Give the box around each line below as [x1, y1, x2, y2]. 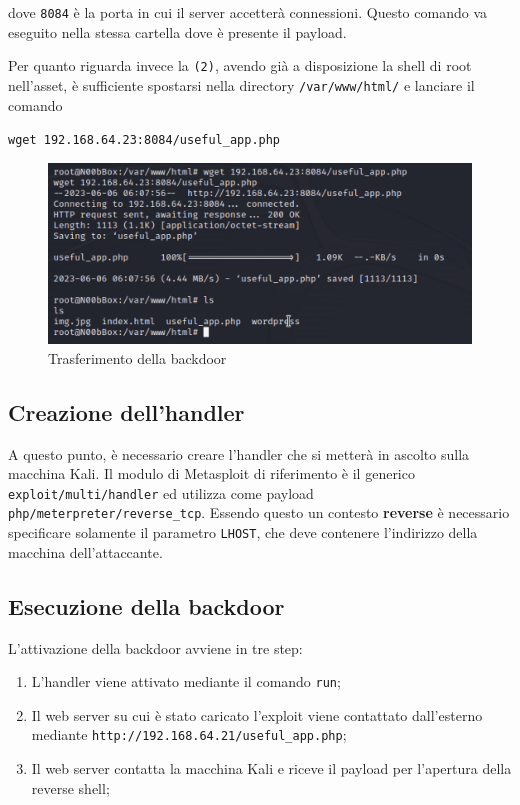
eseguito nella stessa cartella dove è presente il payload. [8, 21, 347, 42]
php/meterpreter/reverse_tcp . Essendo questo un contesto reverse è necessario [8, 502, 510, 523]
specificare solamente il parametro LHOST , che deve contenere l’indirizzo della [8, 522, 478, 543]
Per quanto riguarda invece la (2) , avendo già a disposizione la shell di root [8, 55, 472, 76]
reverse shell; [31, 777, 110, 798]
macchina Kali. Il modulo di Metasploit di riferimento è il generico [8, 463, 415, 484]
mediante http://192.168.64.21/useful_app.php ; [31, 724, 347, 745]
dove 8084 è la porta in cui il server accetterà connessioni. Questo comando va [8, 2, 488, 22]
